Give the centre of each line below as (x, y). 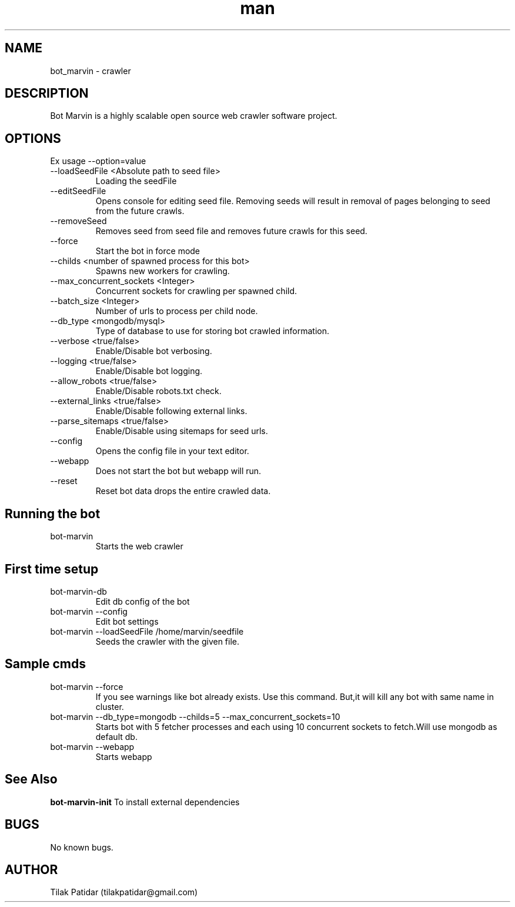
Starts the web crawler (139, 546)
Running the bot (53, 513)
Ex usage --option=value (98, 161)
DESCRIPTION (47, 94)
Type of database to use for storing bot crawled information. (212, 331)
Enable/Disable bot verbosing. (154, 351)
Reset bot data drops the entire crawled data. (183, 491)
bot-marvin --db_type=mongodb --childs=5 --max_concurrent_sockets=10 (195, 716)
